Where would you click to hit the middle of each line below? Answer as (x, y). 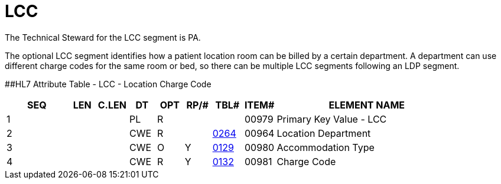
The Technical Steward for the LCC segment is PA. (103, 37)
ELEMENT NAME (367, 105)
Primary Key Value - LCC (332, 119)
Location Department (324, 133)
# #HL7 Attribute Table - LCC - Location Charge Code (108, 84)
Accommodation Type (326, 147)
